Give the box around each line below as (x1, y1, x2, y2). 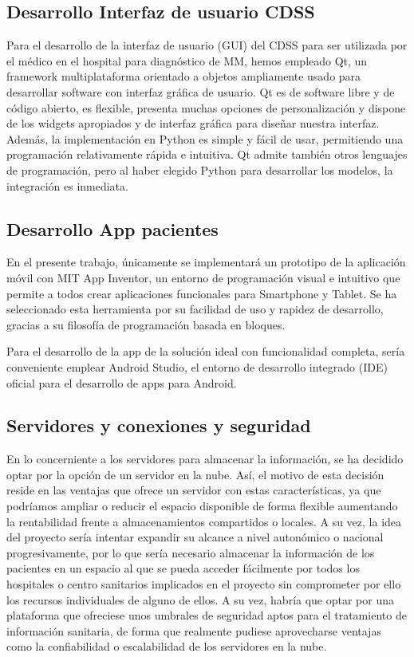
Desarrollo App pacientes (6, 216, 219, 241)
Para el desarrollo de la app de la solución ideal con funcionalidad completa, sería (6, 343, 405, 360)
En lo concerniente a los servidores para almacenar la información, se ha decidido (6, 450, 404, 467)
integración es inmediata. (6, 177, 128, 194)
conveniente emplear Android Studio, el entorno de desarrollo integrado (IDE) (6, 358, 388, 375)
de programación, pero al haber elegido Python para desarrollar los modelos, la (6, 161, 393, 178)
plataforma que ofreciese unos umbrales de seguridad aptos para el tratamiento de (6, 607, 407, 624)
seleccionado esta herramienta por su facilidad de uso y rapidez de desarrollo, (6, 301, 384, 317)
